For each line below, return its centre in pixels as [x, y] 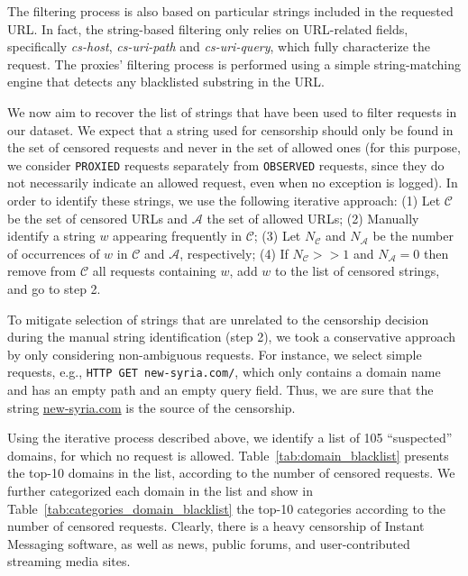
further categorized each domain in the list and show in [160, 490]
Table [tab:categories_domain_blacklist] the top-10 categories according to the [227, 508]
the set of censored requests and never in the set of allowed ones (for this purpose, [234, 147]
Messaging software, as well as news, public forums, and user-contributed [209, 543]
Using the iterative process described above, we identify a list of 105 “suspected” [230, 438]
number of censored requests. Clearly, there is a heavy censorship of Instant [216, 526]
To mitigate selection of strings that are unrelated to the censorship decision [218, 319]
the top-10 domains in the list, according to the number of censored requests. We [231, 473]
